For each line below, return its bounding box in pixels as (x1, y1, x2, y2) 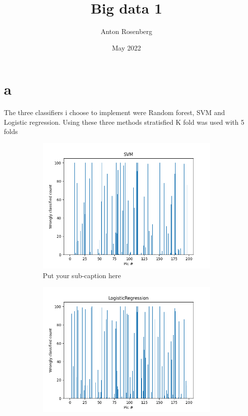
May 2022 (112, 42, 141, 52)
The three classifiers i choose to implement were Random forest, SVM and (4, 107, 225, 117)
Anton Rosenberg (100, 26, 153, 36)
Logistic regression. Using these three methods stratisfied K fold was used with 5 (4, 116, 245, 127)
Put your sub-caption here (43, 270, 121, 280)
